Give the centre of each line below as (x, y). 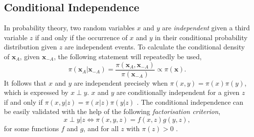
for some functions (32, 128)
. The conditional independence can (190, 102)
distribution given (31, 47)
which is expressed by (36, 92)
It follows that (25, 82)
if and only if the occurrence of (81, 37)
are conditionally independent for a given (178, 92)
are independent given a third (206, 28)
